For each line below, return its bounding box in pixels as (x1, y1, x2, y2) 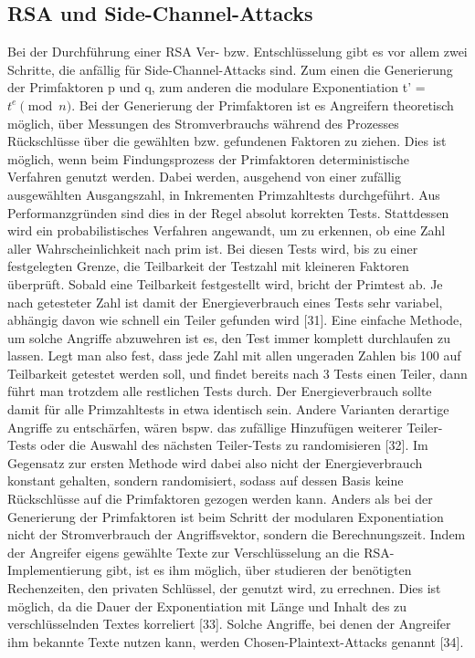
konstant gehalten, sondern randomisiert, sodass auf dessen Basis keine (7, 471, 404, 490)
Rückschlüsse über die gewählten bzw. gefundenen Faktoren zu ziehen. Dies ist (7, 131, 447, 151)
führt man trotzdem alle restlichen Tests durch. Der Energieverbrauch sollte (7, 381, 432, 401)
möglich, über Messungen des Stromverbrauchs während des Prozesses (7, 113, 399, 132)
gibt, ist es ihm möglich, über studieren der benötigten (106, 560, 412, 580)
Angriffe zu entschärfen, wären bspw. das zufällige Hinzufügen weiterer (7, 417, 403, 436)
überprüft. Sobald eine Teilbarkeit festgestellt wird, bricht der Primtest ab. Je (7, 274, 443, 293)
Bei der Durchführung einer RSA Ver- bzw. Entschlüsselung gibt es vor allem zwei (7, 42, 468, 61)
